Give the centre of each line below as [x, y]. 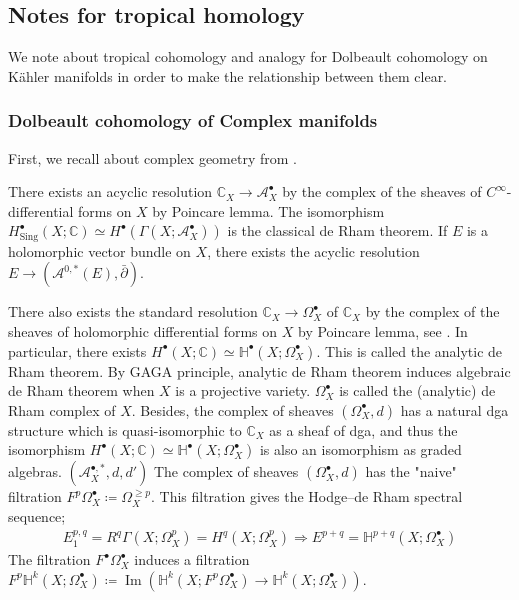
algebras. [35, 471]
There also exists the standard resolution [133, 311]
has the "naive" [411, 471]
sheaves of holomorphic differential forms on [143, 331]
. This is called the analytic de [409, 350]
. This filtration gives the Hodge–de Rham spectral [306, 496]
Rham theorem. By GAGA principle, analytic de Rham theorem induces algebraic [259, 370]
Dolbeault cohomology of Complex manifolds [193, 120]
